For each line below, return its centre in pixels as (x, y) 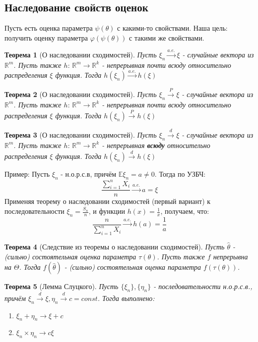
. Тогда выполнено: (126, 298)
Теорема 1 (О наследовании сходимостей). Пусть (81, 55)
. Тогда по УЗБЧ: (180, 174)
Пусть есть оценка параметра (49, 28)
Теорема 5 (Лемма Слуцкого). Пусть (62, 286)
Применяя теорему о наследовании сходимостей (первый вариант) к (108, 201)
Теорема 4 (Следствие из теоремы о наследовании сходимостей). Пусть (115, 247)
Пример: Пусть (27, 174)
